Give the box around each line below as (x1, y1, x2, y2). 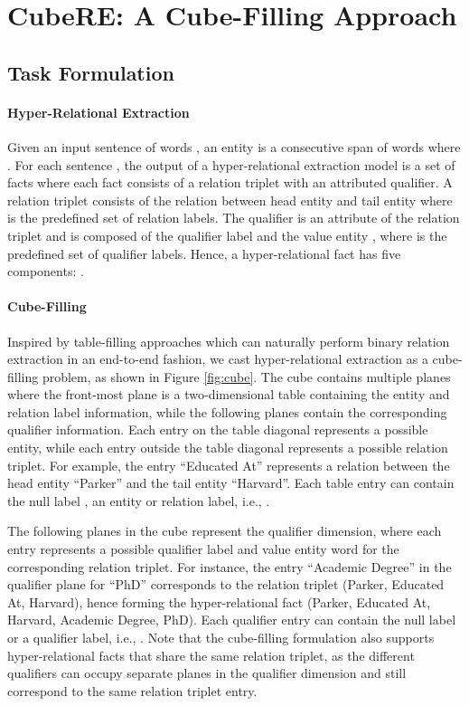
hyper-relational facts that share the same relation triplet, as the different (7, 645, 415, 664)
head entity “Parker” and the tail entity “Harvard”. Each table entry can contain (7, 473, 455, 492)
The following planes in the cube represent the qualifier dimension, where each (7, 521, 442, 540)
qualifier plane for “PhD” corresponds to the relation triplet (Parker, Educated (7, 575, 445, 594)
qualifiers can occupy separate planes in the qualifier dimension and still (7, 663, 407, 682)
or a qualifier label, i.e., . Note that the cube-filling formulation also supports (7, 628, 435, 646)
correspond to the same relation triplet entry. (7, 681, 258, 700)
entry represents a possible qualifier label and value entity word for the (7, 539, 399, 558)
